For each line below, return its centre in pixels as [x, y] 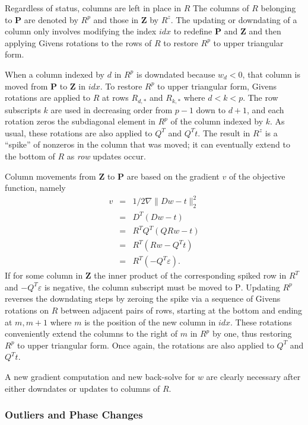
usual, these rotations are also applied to [79, 132]
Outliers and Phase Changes [74, 415]
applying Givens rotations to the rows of [78, 42]
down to [211, 109]
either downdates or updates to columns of [82, 388]
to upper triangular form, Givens [217, 86]
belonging [278, 8]
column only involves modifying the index [81, 31]
